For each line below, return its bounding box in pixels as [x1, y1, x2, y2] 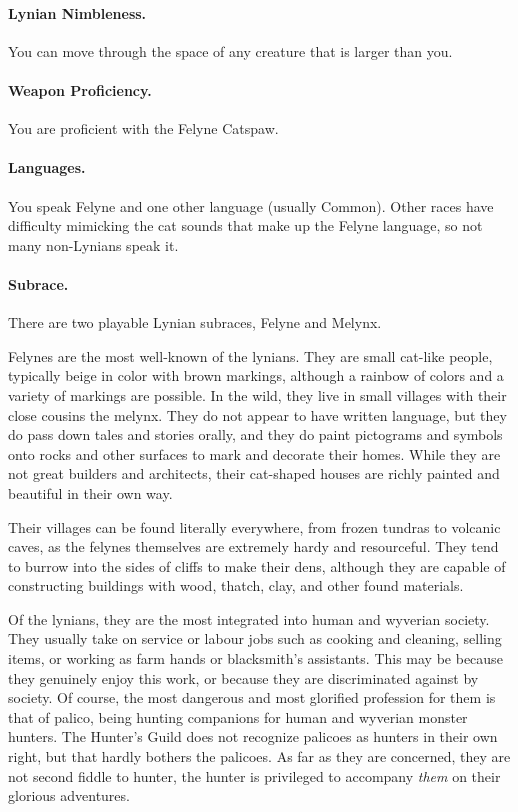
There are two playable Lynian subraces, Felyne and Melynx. [8, 312, 382, 333]
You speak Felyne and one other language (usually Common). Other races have [8, 195, 494, 216]
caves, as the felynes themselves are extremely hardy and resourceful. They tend [8, 536, 499, 557]
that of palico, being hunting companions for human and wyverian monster [8, 706, 468, 727]
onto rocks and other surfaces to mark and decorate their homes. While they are [8, 443, 501, 464]
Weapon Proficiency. [8, 79, 152, 100]
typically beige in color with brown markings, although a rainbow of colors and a [8, 365, 504, 386]
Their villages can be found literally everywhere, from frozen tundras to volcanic [8, 516, 501, 537]
